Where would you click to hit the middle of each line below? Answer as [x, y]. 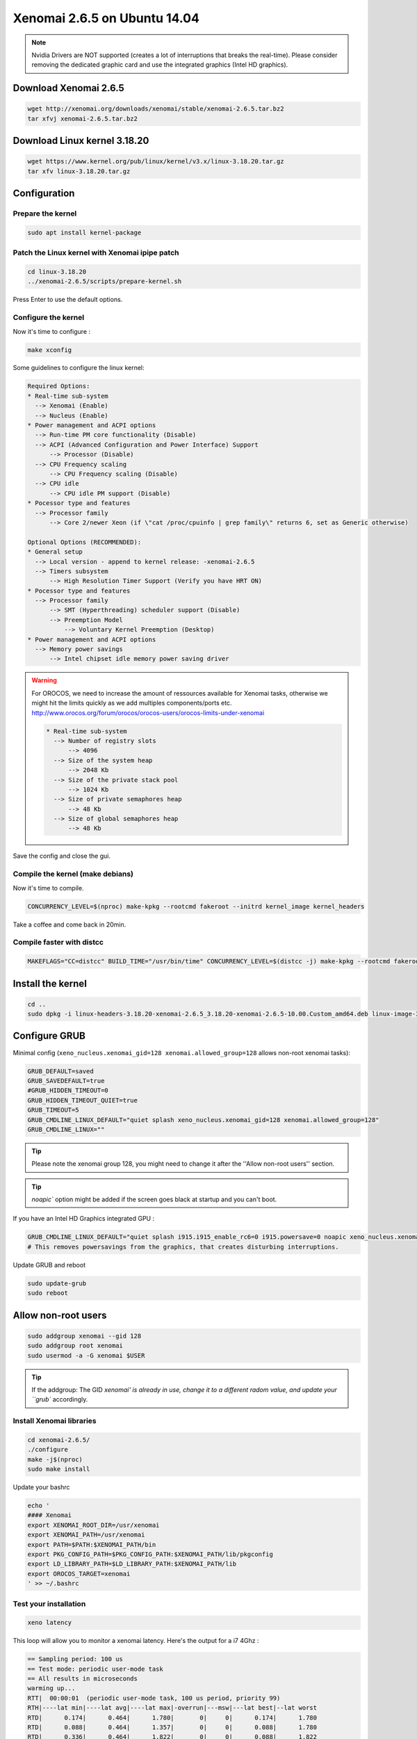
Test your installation [49, 1603]
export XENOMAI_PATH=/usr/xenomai [86, 1535]
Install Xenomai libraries [55, 1421]
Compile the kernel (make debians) [73, 874]
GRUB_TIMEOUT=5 [53, 1110]
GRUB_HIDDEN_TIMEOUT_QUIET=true [83, 1100]
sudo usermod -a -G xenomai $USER [86, 1355]
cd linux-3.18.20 [57, 272]
